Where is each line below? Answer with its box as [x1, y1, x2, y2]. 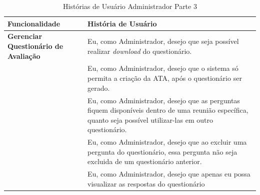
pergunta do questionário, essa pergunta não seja [87, 146, 237, 157]
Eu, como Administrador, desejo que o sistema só [87, 63, 238, 73]
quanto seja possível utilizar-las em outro [87, 114, 213, 125]
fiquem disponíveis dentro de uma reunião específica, [87, 105, 248, 115]
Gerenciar [7, 31, 42, 41]
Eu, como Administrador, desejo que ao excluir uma [87, 137, 247, 147]
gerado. [87, 82, 110, 93]
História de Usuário [87, 18, 157, 28]
